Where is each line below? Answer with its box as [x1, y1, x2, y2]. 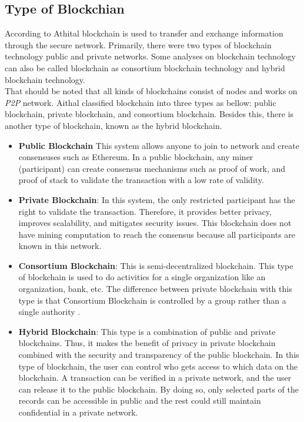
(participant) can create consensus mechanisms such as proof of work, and [18, 162, 286, 174]
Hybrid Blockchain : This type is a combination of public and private [18, 325, 276, 337]
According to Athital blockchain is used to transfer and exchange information [5, 27, 283, 39]
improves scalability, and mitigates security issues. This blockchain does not [18, 217, 292, 229]
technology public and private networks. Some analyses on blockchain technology [5, 50, 296, 62]
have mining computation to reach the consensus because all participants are [18, 228, 296, 240]
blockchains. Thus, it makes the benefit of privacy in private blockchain [18, 337, 276, 349]
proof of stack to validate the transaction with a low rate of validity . [18, 174, 264, 186]
